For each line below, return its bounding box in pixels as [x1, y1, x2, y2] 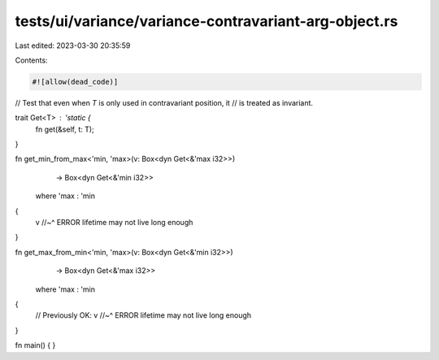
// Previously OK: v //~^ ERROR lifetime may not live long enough [35, 310, 252, 320]
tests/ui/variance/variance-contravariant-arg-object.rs [15, 12, 398, 30]
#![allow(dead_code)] [32, 77, 119, 86]
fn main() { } [15, 340, 56, 350]
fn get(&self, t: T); [35, 124, 95, 134]
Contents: [15, 55, 48, 65]
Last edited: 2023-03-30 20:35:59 [15, 41, 131, 50]
